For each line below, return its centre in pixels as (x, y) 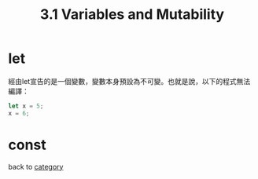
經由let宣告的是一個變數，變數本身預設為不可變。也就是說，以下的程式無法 (129, 81)
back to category (36, 166)
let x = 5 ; (26, 106)
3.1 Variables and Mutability (132, 15)
